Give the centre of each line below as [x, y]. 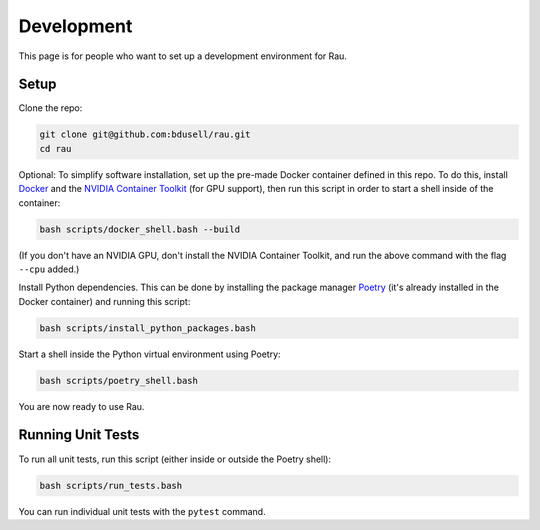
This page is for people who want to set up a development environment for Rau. [182, 56]
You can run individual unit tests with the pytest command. [142, 511]
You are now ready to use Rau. [81, 406]
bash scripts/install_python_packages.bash [148, 328]
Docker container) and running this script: [104, 301]
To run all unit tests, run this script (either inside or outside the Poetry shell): [175, 459]
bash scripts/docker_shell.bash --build [139, 229]
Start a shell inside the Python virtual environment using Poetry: [149, 354]
